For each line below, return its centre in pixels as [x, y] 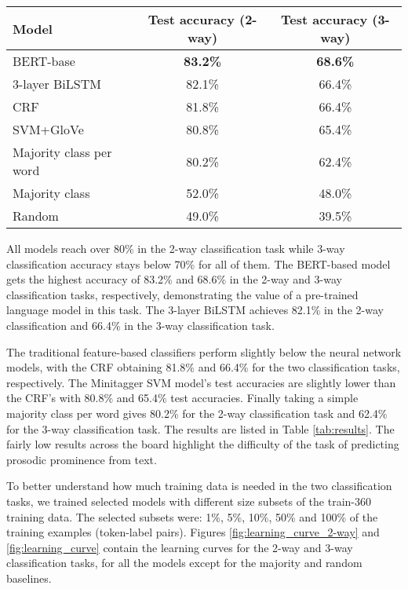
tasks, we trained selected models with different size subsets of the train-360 [189, 501]
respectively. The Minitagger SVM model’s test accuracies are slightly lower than [201, 382]
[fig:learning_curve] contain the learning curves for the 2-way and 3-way [180, 547]
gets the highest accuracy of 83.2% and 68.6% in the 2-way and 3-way [174, 279]
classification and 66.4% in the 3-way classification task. [140, 325]
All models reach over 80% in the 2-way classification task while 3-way [176, 248]
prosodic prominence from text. [82, 459]
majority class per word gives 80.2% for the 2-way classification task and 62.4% [197, 413]
